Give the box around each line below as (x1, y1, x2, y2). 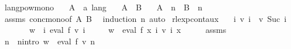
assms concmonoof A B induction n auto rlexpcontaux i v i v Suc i (4, 12, 287, 24)
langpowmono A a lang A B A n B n (4, 1, 203, 13)
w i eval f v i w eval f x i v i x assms (29, 24, 227, 36)
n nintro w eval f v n (4, 35, 95, 47)
